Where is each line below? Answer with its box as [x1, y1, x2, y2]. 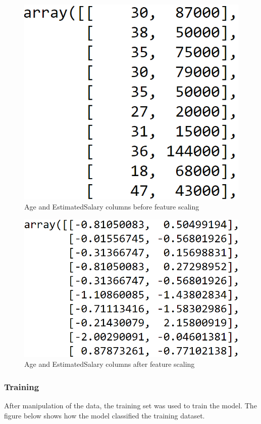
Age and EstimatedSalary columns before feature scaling [24, 201, 199, 211]
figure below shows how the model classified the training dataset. [4, 410, 205, 420]
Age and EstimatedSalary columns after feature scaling [24, 359, 195, 369]
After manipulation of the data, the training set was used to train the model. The [4, 400, 257, 411]
